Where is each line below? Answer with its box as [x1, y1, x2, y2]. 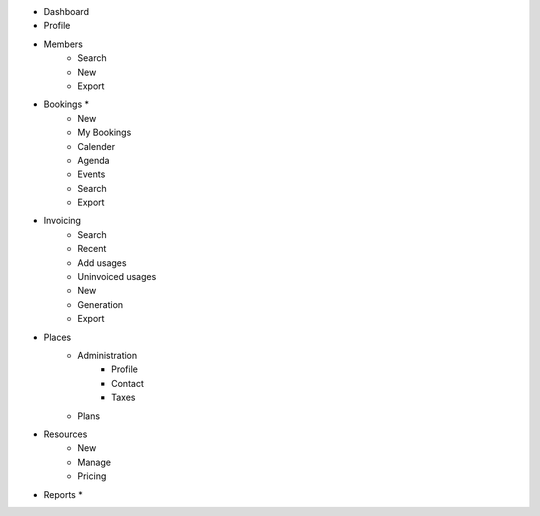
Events [77, 168, 106, 180]
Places [43, 331, 72, 343]
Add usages [77, 256, 127, 269]
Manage [77, 456, 112, 468]
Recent [77, 243, 107, 255]
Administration [77, 349, 138, 361]
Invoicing [43, 215, 82, 227]
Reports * [43, 488, 84, 500]
